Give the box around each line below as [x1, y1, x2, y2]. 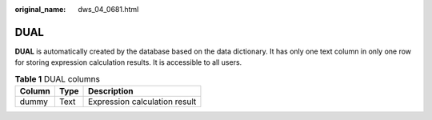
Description [88, 86, 134, 97]
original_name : [14, 5, 66, 14]
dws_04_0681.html [78, 5, 139, 14]
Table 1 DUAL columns [14, 73, 100, 84]
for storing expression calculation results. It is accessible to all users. [14, 58, 242, 67]
